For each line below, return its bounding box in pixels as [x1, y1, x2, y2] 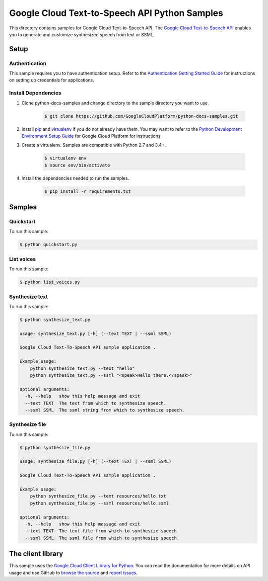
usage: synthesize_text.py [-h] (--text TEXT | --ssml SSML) [19, 331, 172, 336]
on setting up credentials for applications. [9, 77, 94, 83]
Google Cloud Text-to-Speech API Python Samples [9, 7, 223, 18]
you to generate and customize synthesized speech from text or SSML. [9, 31, 155, 37]
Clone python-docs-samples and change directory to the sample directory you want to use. [21, 100, 209, 106]
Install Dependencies [9, 89, 62, 96]
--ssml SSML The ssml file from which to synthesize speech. [25, 535, 180, 541]
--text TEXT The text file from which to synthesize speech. [25, 528, 180, 534]
